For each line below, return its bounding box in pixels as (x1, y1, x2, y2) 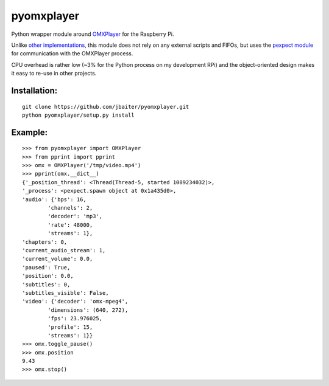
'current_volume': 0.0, (22, 255, 93, 263)
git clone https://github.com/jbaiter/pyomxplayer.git (22, 103, 189, 110)
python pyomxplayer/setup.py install (22, 111, 135, 119)
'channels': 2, (48, 204, 93, 212)
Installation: (11, 85, 58, 95)
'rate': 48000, (48, 221, 93, 228)
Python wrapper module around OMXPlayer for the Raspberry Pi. (11, 30, 174, 38)
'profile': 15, (48, 323, 93, 331)
